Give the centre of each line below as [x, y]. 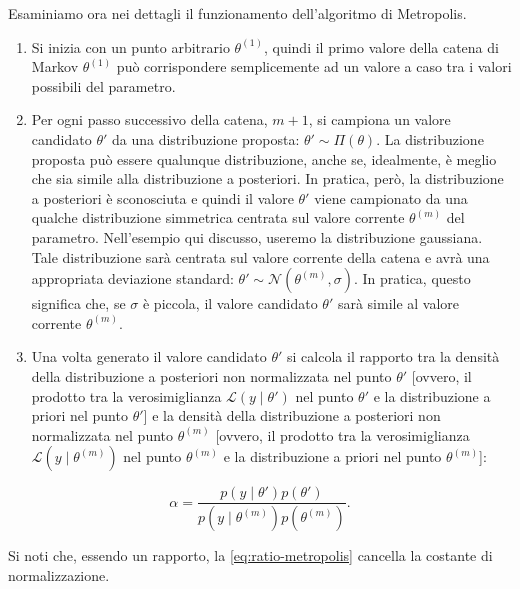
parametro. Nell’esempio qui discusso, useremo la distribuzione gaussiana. [257, 236]
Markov [55, 66]
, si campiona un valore [379, 119]
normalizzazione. [59, 574]
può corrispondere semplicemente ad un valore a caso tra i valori [314, 66]
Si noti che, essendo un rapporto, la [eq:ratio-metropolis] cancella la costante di [250, 555]
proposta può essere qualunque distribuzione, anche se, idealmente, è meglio [264, 158]
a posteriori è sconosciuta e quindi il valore [162, 197]
